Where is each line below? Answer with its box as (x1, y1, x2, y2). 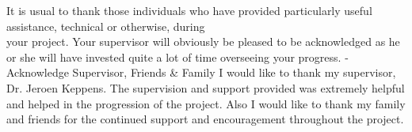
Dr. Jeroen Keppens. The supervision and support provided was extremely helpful (6, 79, 405, 96)
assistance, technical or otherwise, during (6, 17, 205, 34)
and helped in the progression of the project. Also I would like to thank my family (6, 95, 406, 111)
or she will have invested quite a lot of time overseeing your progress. (6, 48, 341, 65)
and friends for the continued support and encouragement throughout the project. (6, 111, 404, 127)
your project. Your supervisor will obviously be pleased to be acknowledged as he (6, 33, 400, 50)
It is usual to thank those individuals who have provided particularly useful (6, 2, 372, 18)
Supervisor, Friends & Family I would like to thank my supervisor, (72, 64, 396, 81)
